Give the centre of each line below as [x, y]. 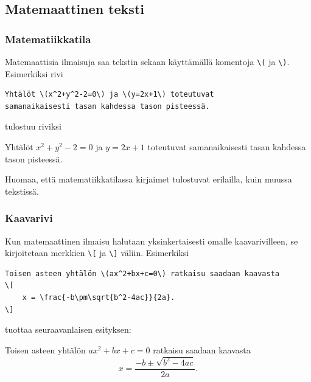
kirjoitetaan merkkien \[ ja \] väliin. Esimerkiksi [97, 253]
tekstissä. [22, 191]
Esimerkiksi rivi [34, 73]
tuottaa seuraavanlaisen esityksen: [68, 329]
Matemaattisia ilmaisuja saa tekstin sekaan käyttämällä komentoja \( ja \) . [147, 61]
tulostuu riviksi [33, 126]
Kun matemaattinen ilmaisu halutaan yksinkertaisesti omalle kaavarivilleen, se [152, 241]
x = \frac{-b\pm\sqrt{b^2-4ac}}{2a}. [99, 298]
